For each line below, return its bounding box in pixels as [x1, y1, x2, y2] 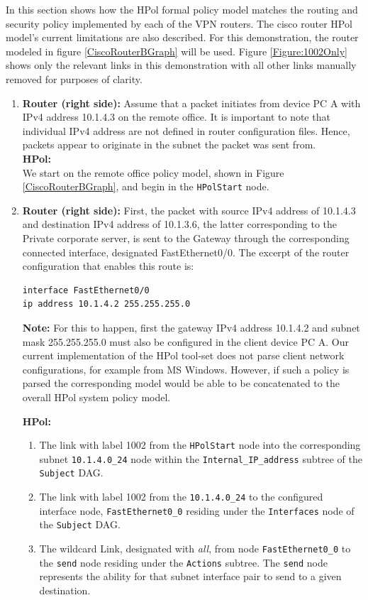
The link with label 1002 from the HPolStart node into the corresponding [39, 437, 361, 452]
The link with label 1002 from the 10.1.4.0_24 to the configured [39, 489, 323, 504]
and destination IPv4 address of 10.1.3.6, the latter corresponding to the [22, 217, 338, 231]
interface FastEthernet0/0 [22, 285, 150, 295]
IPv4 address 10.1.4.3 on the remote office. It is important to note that [22, 109, 330, 124]
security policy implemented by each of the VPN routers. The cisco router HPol [6, 16, 352, 31]
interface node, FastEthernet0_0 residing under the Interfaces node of [39, 503, 355, 518]
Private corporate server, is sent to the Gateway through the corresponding [22, 230, 350, 245]
